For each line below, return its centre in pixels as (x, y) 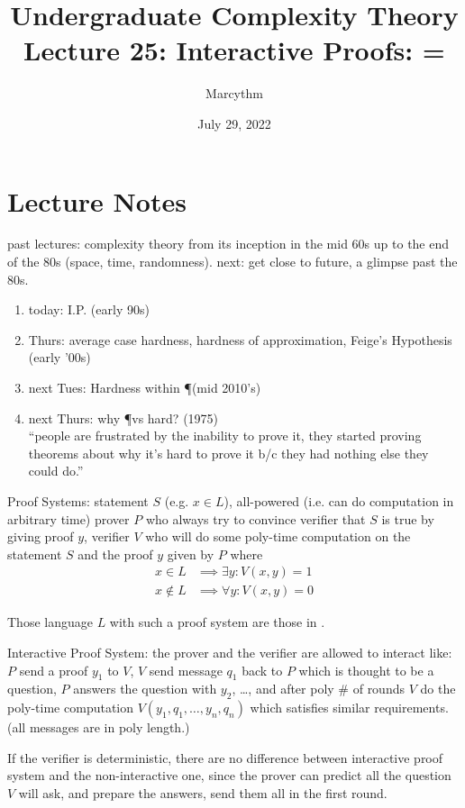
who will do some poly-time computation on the (278, 536)
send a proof (54, 670)
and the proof (115, 554)
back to (262, 670)
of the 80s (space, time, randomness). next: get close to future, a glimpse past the (232, 262)
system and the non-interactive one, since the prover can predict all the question (229, 775)
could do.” (56, 471)
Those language (50, 622)
